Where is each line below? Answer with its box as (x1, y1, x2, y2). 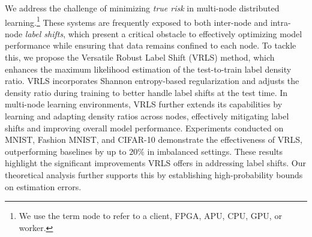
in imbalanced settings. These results (147, 145, 283, 157)
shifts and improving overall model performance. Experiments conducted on (5, 121, 284, 134)
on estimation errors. (5, 180, 82, 193)
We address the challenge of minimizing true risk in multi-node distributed (5, 2, 280, 14)
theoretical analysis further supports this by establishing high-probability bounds (5, 168, 303, 181)
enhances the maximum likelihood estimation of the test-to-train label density (5, 62, 292, 75)
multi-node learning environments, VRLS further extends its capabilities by (5, 98, 283, 110)
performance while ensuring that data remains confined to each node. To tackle (5, 39, 296, 52)
